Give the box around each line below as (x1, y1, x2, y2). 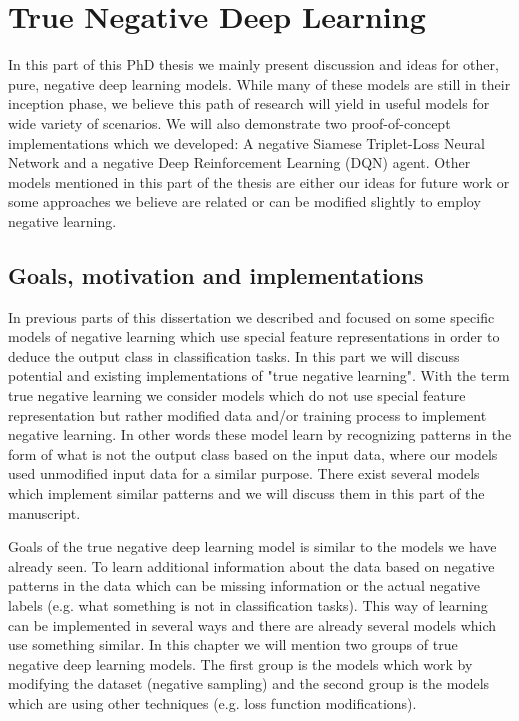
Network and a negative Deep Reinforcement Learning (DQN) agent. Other (8, 152, 471, 173)
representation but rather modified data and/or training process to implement (8, 404, 487, 425)
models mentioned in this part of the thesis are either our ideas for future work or (8, 171, 510, 192)
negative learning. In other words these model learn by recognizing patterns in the (8, 424, 512, 445)
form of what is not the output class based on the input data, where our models (8, 443, 498, 464)
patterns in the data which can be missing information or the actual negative (8, 575, 481, 596)
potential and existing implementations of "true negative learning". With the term (8, 365, 510, 386)
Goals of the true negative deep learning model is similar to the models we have (8, 536, 497, 557)
